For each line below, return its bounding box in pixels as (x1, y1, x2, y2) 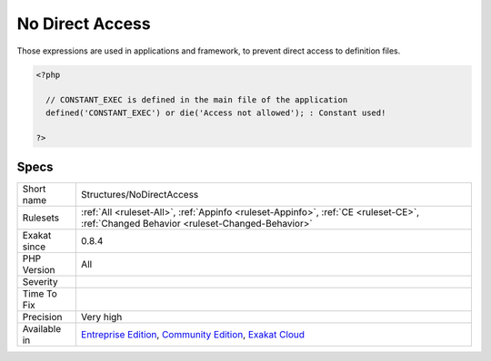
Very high (80, 310, 123, 323)
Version (22, 263, 55, 276)
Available (22, 322, 62, 335)
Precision (22, 310, 63, 323)
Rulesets (22, 211, 59, 224)
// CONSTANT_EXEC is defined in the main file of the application (45, 95, 348, 105)
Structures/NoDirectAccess (80, 188, 199, 200)
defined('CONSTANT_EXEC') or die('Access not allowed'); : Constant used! (45, 107, 386, 118)
